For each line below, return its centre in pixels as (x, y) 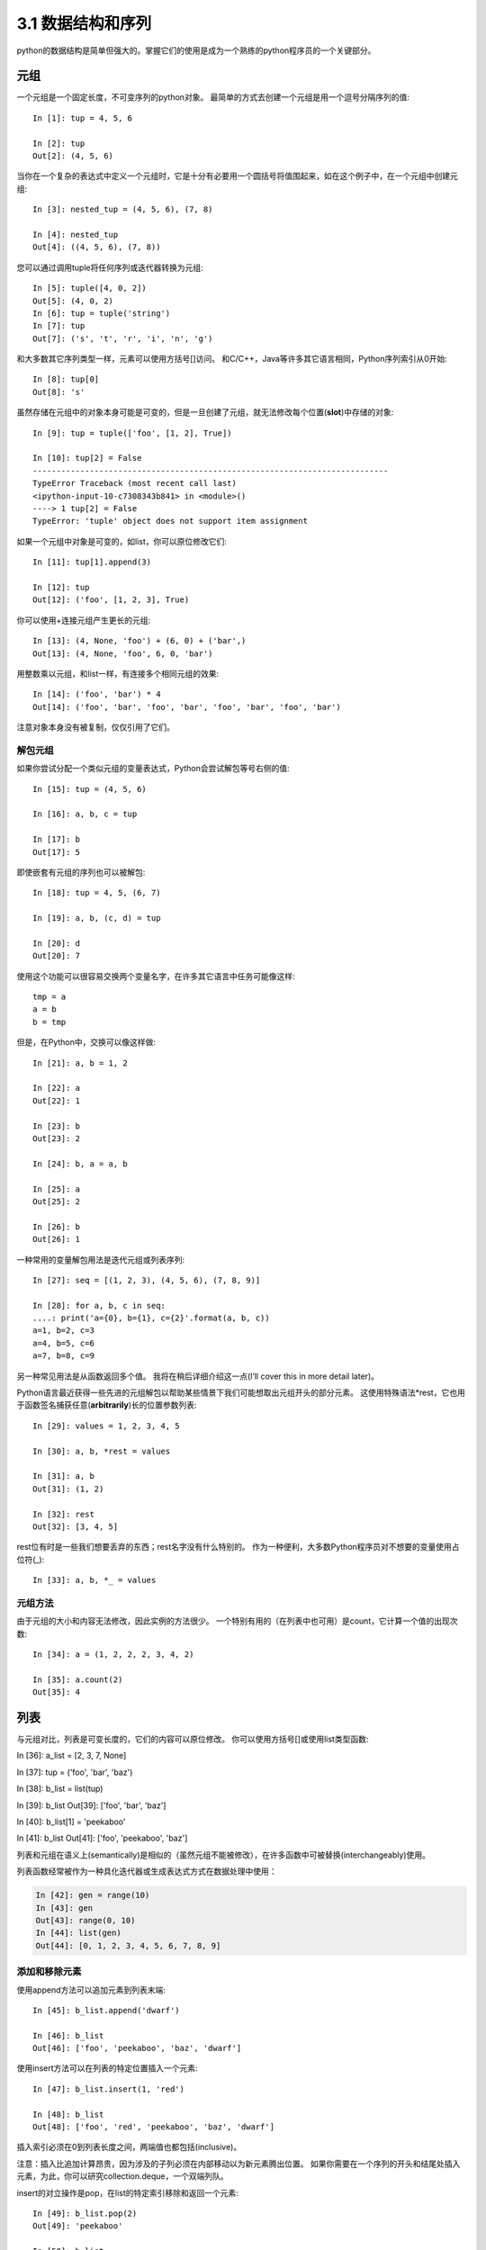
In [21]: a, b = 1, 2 (80, 1063)
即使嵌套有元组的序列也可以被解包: (81, 872)
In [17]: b (57, 840)
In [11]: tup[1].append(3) (92, 562)
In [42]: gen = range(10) (93, 1895)
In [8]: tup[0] (66, 379)
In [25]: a (57, 1189)
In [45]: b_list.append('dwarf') (106, 2010)
